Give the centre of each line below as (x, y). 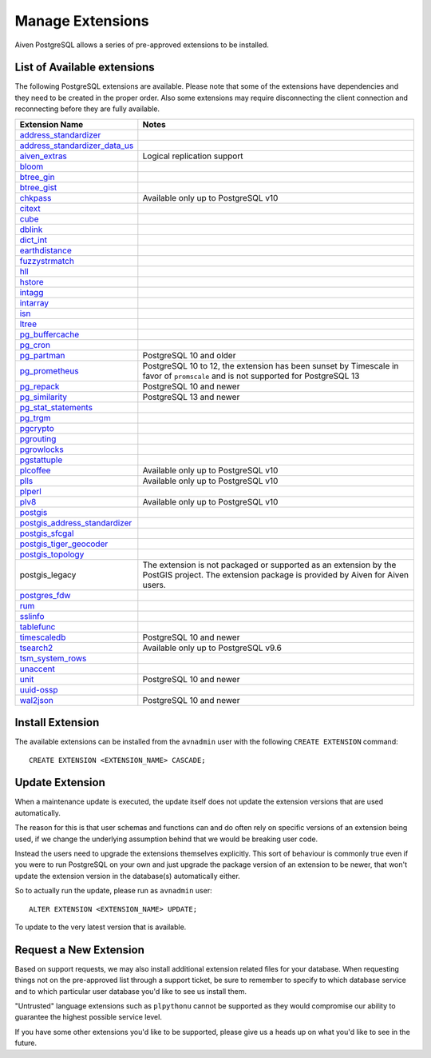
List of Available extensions (85, 68)
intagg (32, 292)
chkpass (36, 198)
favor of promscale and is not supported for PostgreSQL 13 (251, 376)
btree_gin (37, 177)
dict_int (34, 240)
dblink (31, 230)
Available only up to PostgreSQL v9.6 (212, 648)
